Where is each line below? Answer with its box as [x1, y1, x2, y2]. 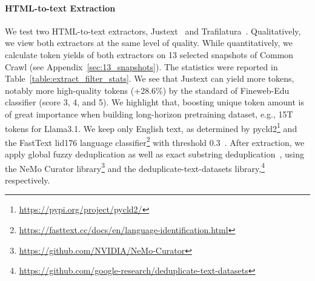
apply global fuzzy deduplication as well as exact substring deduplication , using [5, 148, 304, 160]
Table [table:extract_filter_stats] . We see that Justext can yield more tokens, [5, 72, 294, 85]
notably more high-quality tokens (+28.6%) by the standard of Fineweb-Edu [5, 84, 290, 96]
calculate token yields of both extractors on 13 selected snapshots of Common [5, 48, 294, 61]
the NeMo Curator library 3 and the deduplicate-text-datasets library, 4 [5, 160, 265, 174]
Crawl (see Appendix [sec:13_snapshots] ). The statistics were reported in [5, 60, 278, 73]
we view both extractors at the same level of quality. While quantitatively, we [5, 36, 293, 49]
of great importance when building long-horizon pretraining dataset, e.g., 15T [5, 107, 293, 120]
